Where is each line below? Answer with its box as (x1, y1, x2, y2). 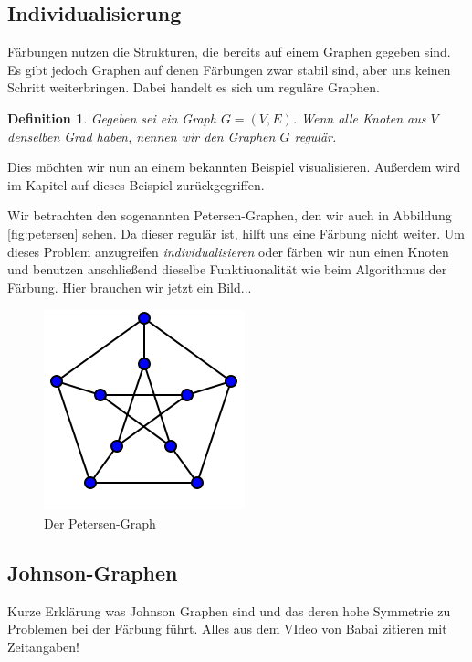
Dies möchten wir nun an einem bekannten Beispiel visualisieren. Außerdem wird (7, 157, 461, 176)
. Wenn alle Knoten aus (292, 108, 426, 127)
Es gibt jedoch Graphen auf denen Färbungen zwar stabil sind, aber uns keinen (7, 59, 451, 79)
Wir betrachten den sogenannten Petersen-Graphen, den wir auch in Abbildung (7, 206, 452, 225)
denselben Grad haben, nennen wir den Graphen (7, 126, 276, 145)
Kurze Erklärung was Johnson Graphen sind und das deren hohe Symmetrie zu (7, 601, 451, 620)
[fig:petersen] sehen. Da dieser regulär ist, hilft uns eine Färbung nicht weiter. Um (7, 223, 465, 242)
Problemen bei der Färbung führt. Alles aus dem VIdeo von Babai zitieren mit (7, 619, 447, 638)
